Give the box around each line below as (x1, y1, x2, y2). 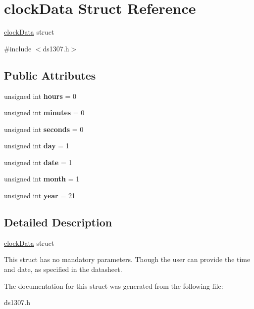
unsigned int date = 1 (4, 157, 72, 167)
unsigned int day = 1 (4, 140, 69, 151)
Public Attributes (4, 67, 96, 83)
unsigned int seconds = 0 (4, 124, 84, 134)
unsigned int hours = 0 (4, 90, 76, 101)
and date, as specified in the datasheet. (4, 264, 122, 274)
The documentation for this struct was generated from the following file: (4, 280, 223, 291)
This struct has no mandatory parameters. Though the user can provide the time (4, 254, 251, 265)
